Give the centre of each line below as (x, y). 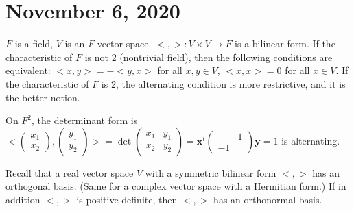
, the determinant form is (85, 120)
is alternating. (311, 140)
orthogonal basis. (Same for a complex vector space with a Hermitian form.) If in (176, 186)
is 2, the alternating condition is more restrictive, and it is (223, 83)
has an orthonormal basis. (268, 199)
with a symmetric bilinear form (211, 172)
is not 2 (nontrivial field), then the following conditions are (209, 57)
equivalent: (28, 70)
